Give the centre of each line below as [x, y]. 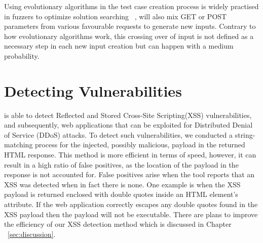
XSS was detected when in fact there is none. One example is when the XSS [122, 184]
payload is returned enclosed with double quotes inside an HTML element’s [121, 194]
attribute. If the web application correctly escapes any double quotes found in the [131, 204]
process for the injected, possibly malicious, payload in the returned [140, 145]
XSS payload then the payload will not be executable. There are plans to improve [131, 214]
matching [18, 145]
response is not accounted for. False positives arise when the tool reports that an [129, 174]
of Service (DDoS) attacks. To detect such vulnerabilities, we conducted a [119, 134]
